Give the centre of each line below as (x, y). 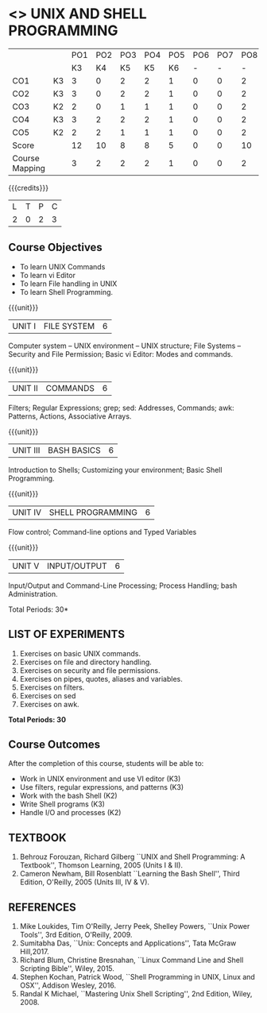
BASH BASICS (74, 450)
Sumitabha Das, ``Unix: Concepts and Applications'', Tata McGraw (128, 943)
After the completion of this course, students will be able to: (106, 764)
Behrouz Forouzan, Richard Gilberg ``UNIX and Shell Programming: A (132, 857)
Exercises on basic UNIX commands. (80, 653)
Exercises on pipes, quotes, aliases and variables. (101, 679)
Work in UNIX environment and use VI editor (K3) (100, 779)
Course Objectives (56, 247)
